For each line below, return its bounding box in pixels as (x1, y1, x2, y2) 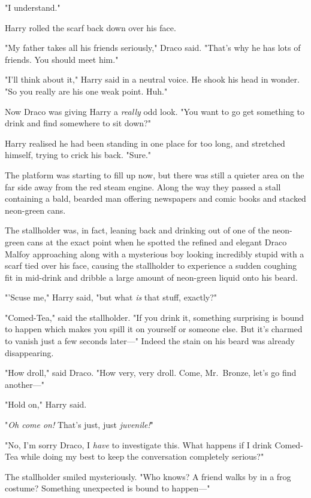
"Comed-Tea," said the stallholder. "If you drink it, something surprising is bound (5, 311, 304, 323)
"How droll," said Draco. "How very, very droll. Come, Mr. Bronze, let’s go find (5, 366, 297, 379)
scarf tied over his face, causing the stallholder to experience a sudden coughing (5, 259, 297, 272)
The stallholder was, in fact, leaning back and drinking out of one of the (5, 224, 270, 236)
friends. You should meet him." (5, 53, 119, 65)
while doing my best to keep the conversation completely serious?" (20, 450, 264, 463)
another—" (5, 378, 44, 390)
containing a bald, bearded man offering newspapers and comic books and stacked (5, 192, 306, 205)
